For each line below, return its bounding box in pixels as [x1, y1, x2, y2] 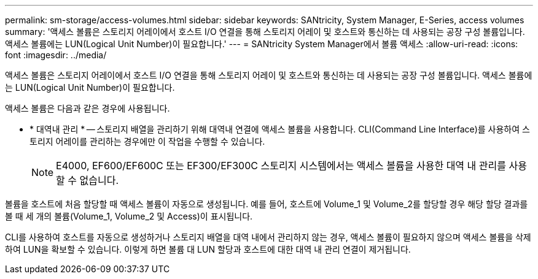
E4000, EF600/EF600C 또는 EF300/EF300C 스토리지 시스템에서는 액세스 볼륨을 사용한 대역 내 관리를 [56, 159, 506, 172]
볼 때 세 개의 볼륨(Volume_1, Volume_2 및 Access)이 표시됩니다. [5, 211, 253, 221]
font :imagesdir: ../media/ [5, 50, 107, 60]
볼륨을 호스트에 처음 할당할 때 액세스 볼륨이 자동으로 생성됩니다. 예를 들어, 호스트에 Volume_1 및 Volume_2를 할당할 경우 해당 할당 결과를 [5, 199, 528, 209]
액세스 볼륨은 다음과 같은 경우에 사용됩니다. [5, 103, 170, 113]
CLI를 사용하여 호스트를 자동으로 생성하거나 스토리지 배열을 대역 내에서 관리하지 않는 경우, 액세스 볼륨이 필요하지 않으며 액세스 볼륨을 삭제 [5, 232, 531, 242]
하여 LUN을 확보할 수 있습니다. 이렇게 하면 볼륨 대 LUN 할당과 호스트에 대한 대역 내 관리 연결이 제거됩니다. [5, 244, 411, 254]
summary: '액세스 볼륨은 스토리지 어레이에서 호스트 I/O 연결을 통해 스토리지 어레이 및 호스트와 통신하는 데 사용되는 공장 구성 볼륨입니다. [5, 26, 525, 37]
